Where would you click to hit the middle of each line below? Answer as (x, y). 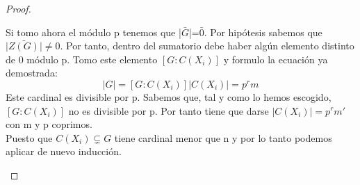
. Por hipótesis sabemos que (263, 32)
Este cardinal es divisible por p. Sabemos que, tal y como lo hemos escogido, (169, 96)
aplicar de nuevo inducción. (64, 151)
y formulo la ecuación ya (276, 59)
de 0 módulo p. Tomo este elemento (82, 59)
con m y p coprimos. (49, 124)
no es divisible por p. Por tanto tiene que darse (169, 110)
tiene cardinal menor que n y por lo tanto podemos (223, 137)
